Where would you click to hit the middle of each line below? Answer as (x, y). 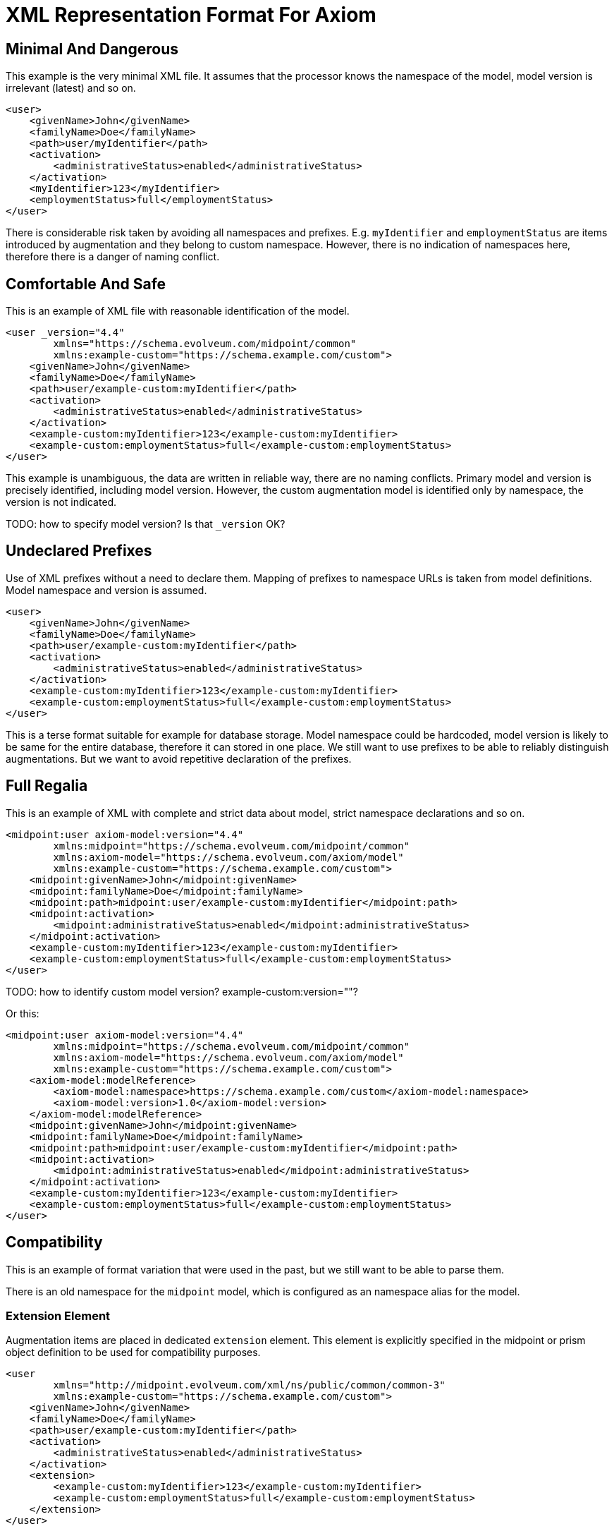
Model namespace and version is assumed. (106, 590)
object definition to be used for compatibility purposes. (133, 1353)
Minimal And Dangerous (92, 49)
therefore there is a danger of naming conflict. (113, 257)
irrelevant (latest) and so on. (71, 88)
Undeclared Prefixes (79, 551)
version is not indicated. (61, 502)
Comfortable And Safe (86, 284)
